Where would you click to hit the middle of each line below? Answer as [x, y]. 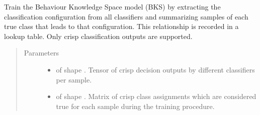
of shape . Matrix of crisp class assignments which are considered [156, 96]
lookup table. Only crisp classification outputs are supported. [98, 36]
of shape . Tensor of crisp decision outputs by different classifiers [155, 69]
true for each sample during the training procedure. [135, 106]
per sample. [74, 79]
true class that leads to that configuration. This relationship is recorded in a [121, 26]
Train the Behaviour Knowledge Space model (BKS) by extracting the [112, 6]
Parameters [41, 53]
